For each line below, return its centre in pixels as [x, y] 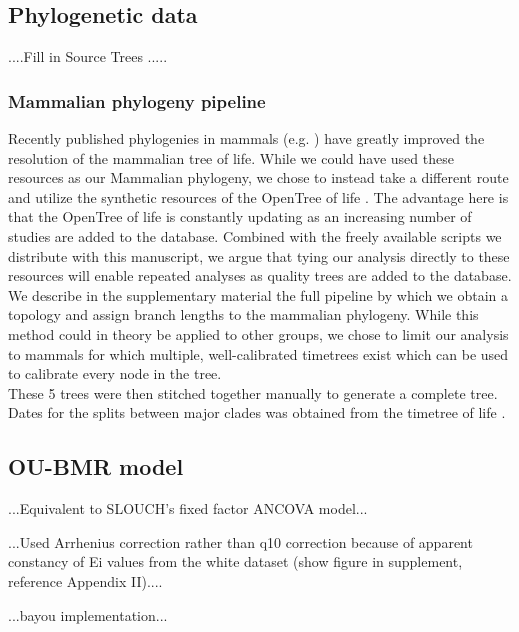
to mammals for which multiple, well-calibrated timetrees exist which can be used [258, 353]
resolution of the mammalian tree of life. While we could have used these [231, 157]
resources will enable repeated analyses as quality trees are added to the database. [260, 275]
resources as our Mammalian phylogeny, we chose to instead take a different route [258, 177]
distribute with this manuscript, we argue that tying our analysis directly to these [259, 255]
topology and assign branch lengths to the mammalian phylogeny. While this [243, 314]
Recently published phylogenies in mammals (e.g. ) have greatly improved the [246, 138]
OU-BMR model [96, 466]
